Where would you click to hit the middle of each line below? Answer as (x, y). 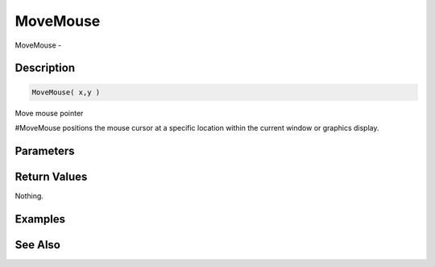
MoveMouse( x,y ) (66, 92)
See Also (37, 245)
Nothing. (29, 196)
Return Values (51, 176)
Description (45, 68)
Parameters (45, 150)
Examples (40, 219)
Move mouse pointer (49, 113)
